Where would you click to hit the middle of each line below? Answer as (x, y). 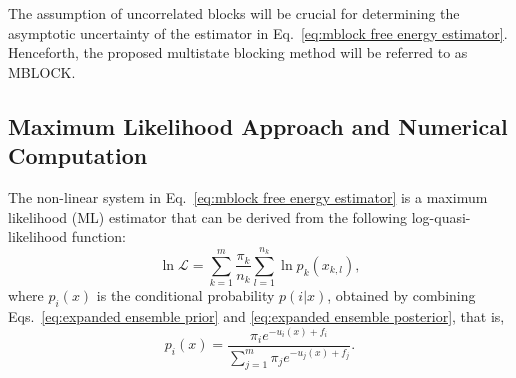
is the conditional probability (185, 295)
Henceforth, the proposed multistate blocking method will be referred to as (238, 52)
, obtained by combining (401, 295)
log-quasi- (441, 216)
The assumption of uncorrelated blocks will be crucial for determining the (234, 13)
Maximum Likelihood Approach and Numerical (258, 125)
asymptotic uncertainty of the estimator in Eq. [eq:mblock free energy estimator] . (258, 32)
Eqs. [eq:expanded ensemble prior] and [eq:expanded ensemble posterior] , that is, (256, 316)
